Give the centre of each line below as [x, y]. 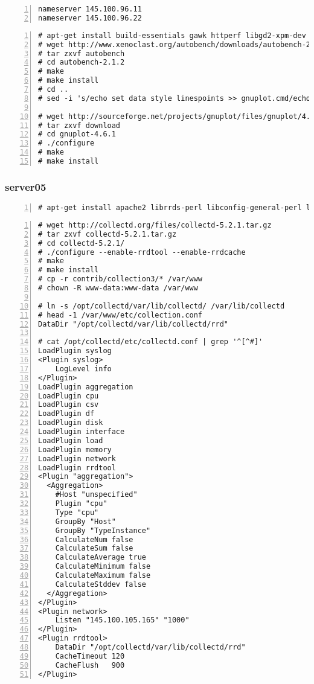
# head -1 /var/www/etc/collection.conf [120, 315]
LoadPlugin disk [71, 423]
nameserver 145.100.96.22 [90, 18]
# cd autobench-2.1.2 [82, 62]
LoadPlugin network [77, 459]
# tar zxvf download [79, 125]
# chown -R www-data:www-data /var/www [118, 288]
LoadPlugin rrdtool [77, 468]
